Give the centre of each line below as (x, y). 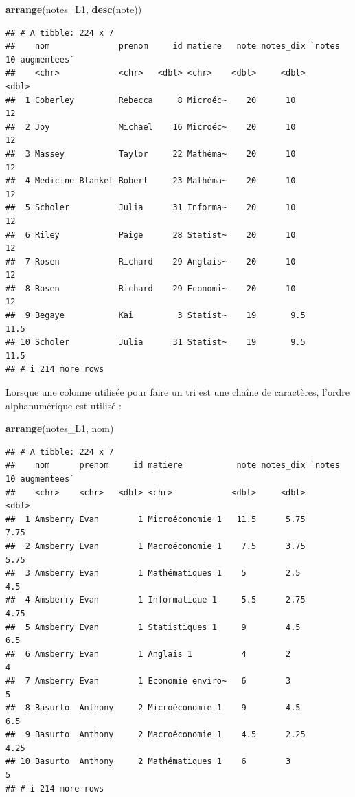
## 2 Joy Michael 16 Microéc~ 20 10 (151, 127)
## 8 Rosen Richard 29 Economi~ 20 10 (151, 288)
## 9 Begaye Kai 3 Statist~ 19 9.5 (156, 316)
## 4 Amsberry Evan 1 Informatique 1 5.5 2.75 (156, 600)
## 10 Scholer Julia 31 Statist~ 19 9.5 (156, 343)
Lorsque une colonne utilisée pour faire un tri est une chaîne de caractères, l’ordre (177, 392)
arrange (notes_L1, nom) (60, 428)
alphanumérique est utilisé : (64, 405)
